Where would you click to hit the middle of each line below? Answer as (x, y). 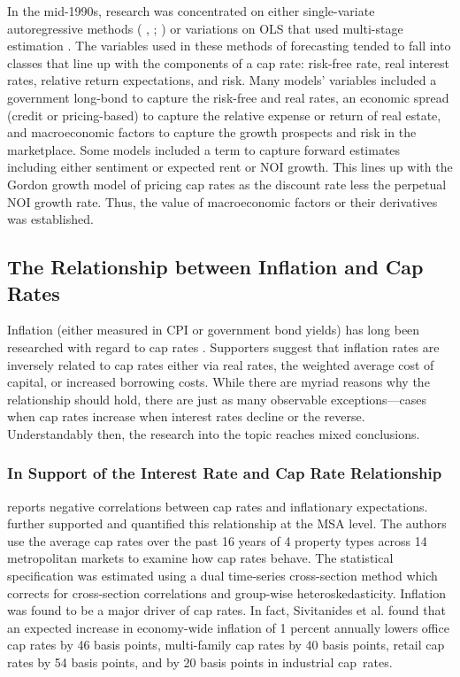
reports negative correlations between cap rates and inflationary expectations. (218, 506)
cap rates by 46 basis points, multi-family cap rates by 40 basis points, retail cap (226, 645)
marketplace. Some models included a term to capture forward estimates (204, 149)
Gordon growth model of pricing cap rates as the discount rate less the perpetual (227, 184)
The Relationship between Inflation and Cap (215, 267)
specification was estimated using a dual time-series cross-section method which (222, 576)
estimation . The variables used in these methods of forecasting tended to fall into (229, 46)
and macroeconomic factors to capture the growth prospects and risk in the (212, 132)
